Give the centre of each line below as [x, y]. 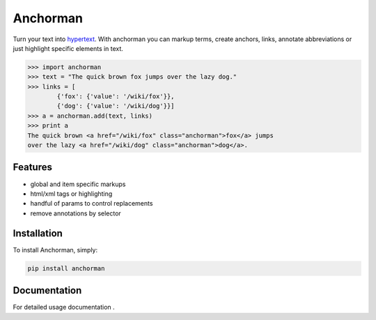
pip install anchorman [66, 268]
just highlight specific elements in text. [68, 48]
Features [32, 167]
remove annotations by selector [76, 213]
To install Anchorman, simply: [55, 250]
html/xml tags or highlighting [71, 193]
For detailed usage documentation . [64, 307]
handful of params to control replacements [92, 204]
